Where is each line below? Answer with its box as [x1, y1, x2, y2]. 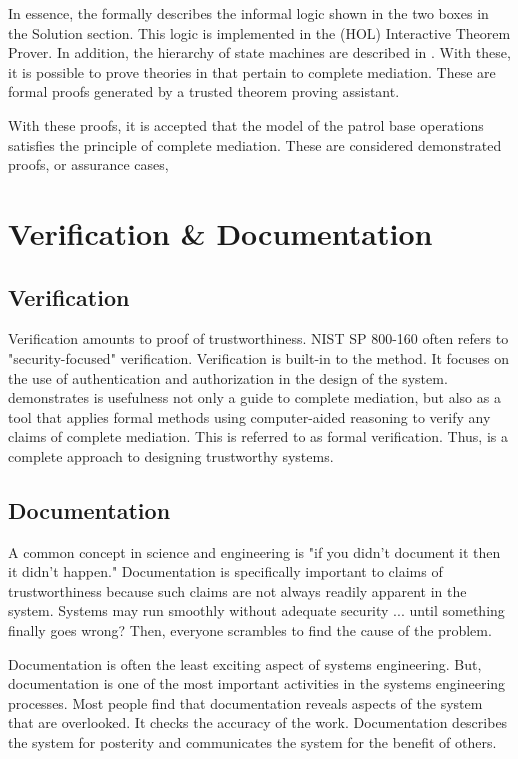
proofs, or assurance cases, [8, 154, 169, 175]
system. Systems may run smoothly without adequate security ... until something [8, 600, 505, 621]
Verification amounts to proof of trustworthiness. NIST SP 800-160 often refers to [8, 328, 509, 349]
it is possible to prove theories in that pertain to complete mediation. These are [8, 61, 496, 82]
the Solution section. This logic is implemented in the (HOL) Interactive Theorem [8, 22, 511, 43]
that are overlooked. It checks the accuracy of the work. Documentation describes [8, 712, 508, 733]
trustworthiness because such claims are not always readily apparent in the [8, 580, 467, 601]
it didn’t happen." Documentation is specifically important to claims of [8, 561, 443, 582]
